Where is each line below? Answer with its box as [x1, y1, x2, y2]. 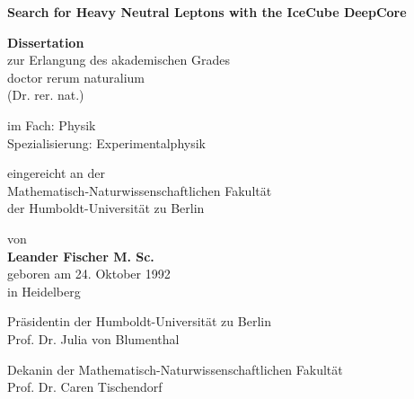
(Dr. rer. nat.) [7, 85, 84, 104]
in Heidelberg [7, 281, 81, 300]
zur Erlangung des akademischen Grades [7, 50, 230, 69]
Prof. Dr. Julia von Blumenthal [7, 329, 180, 348]
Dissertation [7, 32, 84, 51]
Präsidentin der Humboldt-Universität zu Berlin [7, 312, 271, 331]
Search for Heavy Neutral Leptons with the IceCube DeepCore [7, 3, 407, 21]
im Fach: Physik [7, 115, 96, 134]
